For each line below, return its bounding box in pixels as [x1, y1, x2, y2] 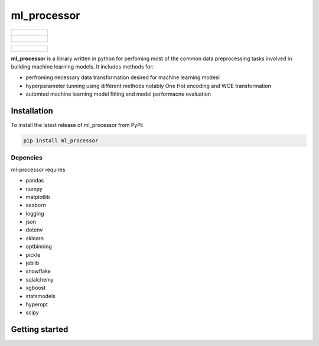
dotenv [25, 226, 43, 233]
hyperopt [25, 301, 48, 308]
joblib [25, 260, 40, 267]
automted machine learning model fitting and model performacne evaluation [25, 90, 211, 97]
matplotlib [25, 193, 50, 200]
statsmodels [25, 292, 56, 299]
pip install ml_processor [23, 138, 99, 144]
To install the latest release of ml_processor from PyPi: [11, 122, 144, 129]
